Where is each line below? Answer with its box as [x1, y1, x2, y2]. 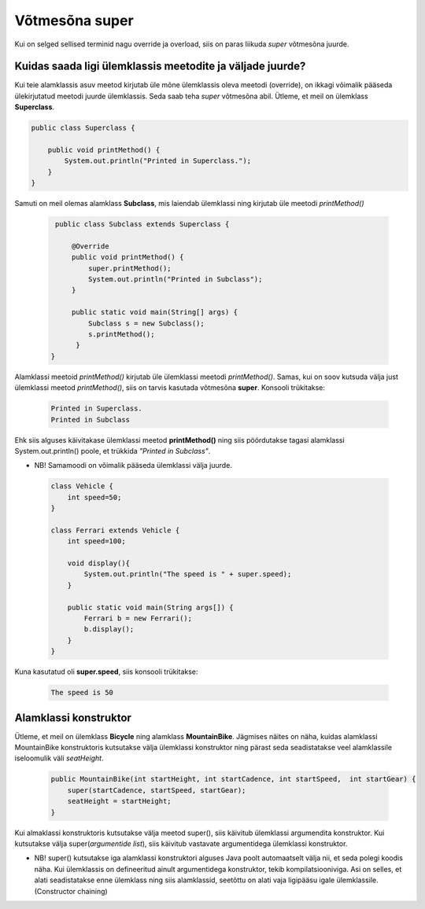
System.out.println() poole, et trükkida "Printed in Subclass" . [14, 446, 211, 455]
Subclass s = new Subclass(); [87, 318, 205, 328]
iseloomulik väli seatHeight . [14, 753, 104, 763]
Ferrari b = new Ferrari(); [83, 614, 193, 623]
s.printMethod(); [87, 330, 155, 339]
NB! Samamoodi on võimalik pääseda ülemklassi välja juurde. [34, 461, 232, 470]
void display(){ [67, 559, 130, 568]
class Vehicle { [50, 482, 114, 491]
